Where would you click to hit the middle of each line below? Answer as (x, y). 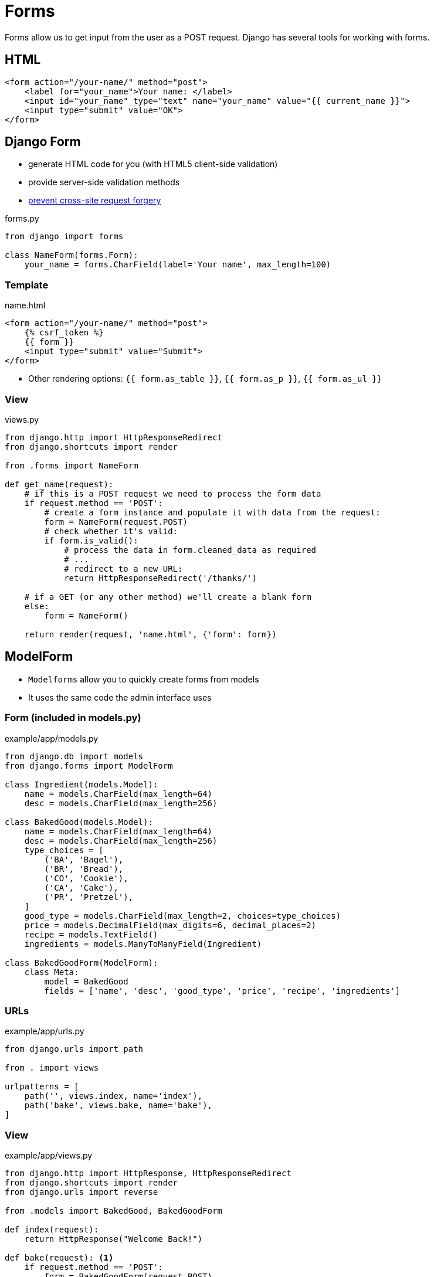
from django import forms (64, 237)
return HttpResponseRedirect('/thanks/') (160, 578)
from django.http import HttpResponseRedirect (113, 437)
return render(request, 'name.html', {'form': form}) (150, 634)
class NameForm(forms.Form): (72, 255)
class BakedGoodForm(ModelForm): (82, 962)
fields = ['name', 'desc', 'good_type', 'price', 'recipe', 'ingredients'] (222, 991)
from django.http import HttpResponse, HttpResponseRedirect (148, 1174)
